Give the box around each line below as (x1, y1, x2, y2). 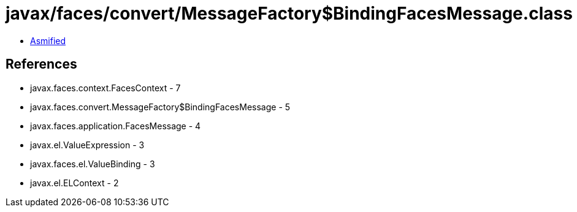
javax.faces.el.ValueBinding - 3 (30, 158, 155, 169)
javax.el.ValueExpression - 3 (30, 139, 145, 150)
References (6, 56, 77, 72)
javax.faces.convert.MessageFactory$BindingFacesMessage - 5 (30, 101, 291, 112)
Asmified (30, 35, 66, 46)
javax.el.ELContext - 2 (30, 177, 119, 188)
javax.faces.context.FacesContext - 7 (30, 82, 181, 93)
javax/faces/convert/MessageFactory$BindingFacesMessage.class (6, 3, 573, 24)
